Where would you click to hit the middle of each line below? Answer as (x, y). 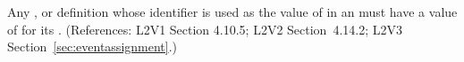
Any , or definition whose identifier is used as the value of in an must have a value (232, 12)
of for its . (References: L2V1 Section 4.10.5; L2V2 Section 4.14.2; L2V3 (205, 29)
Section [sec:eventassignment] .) (93, 46)
